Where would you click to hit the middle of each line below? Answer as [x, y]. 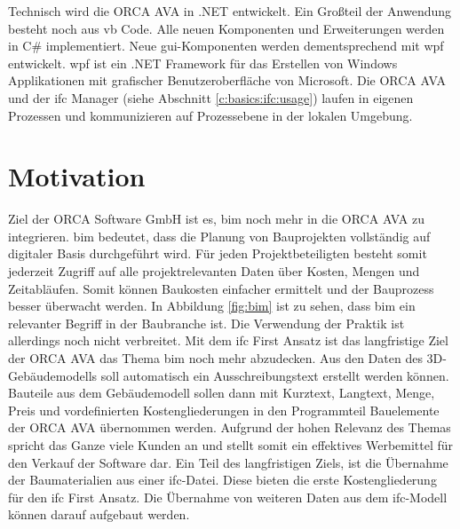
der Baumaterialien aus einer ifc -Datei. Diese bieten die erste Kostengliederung [222, 480]
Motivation [77, 176]
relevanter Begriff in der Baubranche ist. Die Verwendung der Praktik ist [206, 323]
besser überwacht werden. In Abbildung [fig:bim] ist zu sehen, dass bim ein [212, 306]
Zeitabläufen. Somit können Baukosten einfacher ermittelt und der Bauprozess [221, 288]
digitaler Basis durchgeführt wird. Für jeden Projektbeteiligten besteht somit [218, 253]
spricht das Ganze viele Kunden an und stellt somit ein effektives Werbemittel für [231, 445]
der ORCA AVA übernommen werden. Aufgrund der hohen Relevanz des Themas [230, 427]
